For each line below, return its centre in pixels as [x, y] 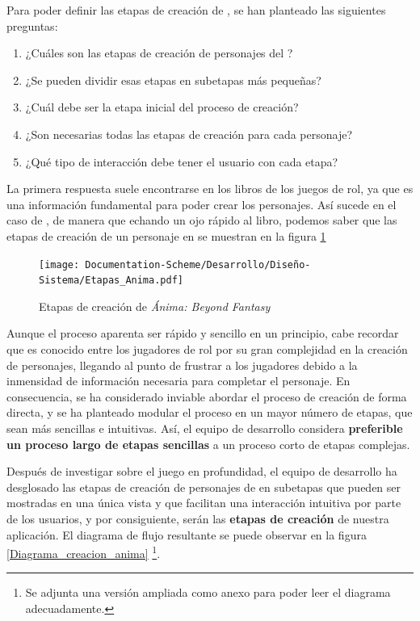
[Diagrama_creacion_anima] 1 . [84, 552]
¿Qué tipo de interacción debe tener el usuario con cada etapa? [182, 161]
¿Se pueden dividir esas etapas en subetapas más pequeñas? [173, 80]
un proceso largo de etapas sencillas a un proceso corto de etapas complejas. [208, 444]
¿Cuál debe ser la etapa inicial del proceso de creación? [162, 107]
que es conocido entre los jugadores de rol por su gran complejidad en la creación [207, 349]
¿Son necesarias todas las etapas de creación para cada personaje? [189, 134]
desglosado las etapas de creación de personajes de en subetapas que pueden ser [204, 487]
